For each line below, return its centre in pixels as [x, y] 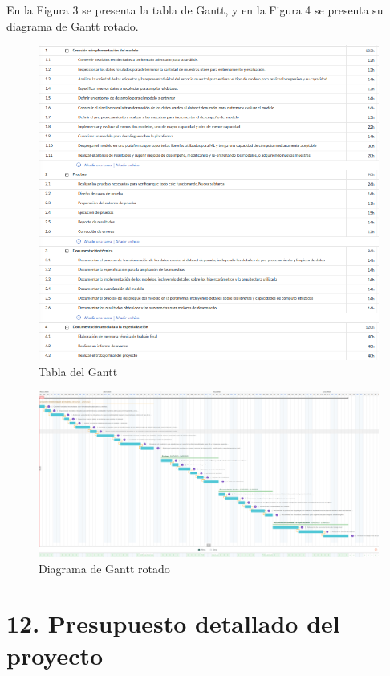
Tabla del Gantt [78, 371]
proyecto [55, 655]
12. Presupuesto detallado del [173, 623]
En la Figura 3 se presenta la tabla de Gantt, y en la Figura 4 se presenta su [195, 10]
